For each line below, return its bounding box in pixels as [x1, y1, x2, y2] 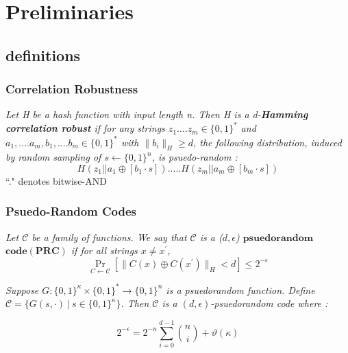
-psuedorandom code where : [210, 296, 328, 310]
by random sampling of [5, 150, 101, 164]
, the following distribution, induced [192, 135, 342, 149]
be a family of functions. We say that [32, 229, 187, 244]
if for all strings [71, 243, 138, 258]
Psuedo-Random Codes [5, 203, 137, 220]
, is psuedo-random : [151, 150, 238, 164]
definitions [5, 44, 81, 65]
